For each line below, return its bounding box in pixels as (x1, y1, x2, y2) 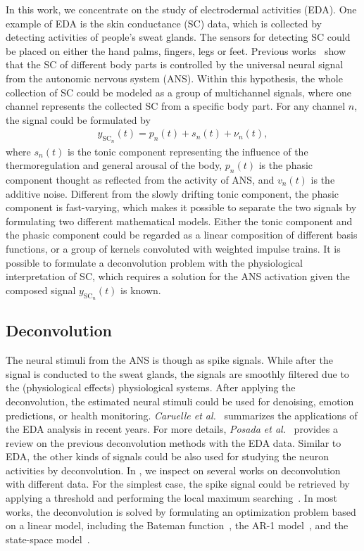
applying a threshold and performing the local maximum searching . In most (6, 490, 337, 505)
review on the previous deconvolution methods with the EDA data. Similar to (6, 435, 341, 450)
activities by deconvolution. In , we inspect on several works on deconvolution (6, 462, 341, 477)
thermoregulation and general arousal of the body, (6, 158, 222, 172)
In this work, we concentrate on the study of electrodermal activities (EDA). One (6, 2, 357, 16)
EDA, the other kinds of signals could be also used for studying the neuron (6, 449, 330, 464)
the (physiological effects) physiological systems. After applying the (6, 380, 296, 395)
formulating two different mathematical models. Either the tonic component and (6, 213, 353, 228)
